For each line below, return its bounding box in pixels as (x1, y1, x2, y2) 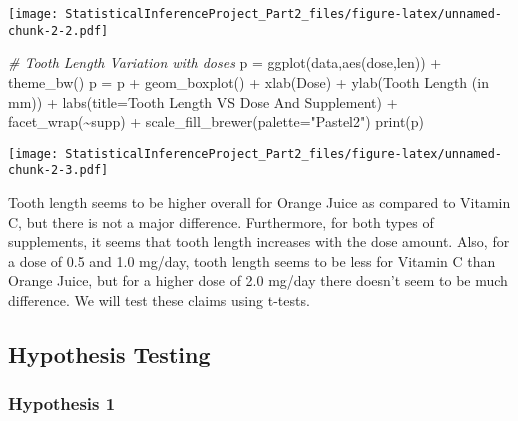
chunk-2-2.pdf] (8, 23, 109, 38)
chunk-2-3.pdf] (8, 163, 109, 178)
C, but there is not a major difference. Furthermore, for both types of (8, 211, 434, 232)
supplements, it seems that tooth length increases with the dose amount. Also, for (8, 231, 510, 252)
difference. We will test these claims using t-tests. (8, 289, 310, 310)
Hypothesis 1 (8, 391, 116, 416)
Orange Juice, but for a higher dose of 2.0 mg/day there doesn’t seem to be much (8, 270, 508, 291)
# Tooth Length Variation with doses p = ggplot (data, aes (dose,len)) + (8, 52, 442, 73)
